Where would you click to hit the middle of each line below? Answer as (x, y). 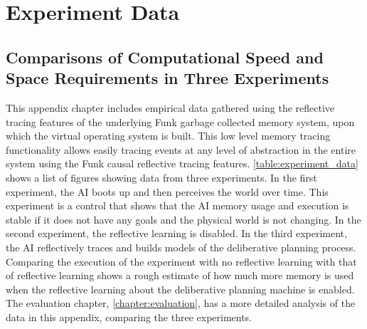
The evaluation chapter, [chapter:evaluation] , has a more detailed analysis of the (181, 303)
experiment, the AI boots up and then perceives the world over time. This (167, 191)
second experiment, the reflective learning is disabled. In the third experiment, (176, 233)
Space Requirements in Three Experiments (167, 78)
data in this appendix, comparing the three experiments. (129, 317)
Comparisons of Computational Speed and (165, 57)
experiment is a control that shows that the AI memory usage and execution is (177, 205)
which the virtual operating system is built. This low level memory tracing (168, 136)
